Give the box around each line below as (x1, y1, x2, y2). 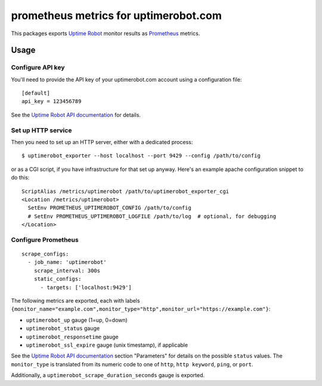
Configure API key (11, 63, 65, 71)
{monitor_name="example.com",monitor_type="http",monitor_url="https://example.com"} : (11, 306, 271, 313)
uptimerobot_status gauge (26, 325, 100, 332)
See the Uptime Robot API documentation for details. (11, 111, 141, 119)
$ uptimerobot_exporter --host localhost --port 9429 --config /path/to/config (21, 152, 261, 159)
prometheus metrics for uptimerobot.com (11, 9, 222, 22)
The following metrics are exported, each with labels (11, 297, 140, 304)
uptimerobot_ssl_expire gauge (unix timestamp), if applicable (26, 341, 188, 348)
